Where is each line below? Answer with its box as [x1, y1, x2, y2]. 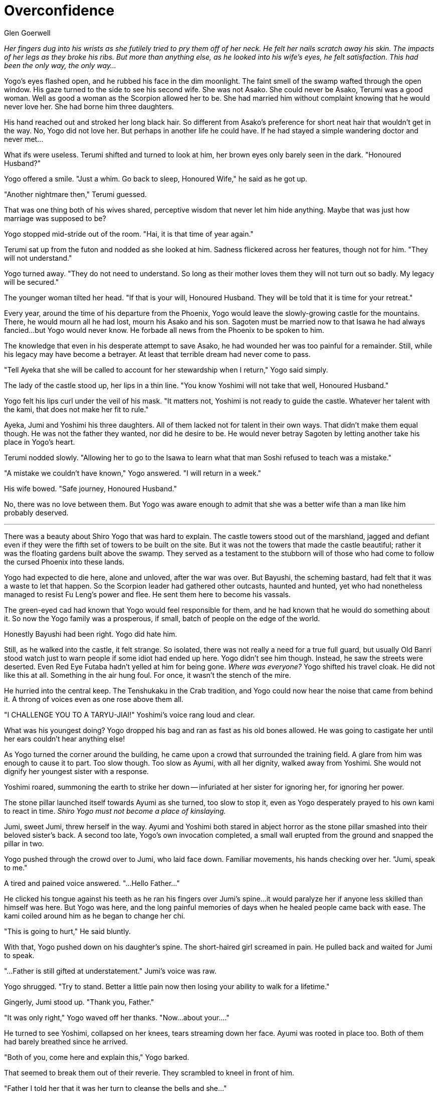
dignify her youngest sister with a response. [4, 767, 149, 776]
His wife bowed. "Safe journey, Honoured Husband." [4, 484, 177, 493]
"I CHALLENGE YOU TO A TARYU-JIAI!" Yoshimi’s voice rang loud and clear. [4, 710, 255, 719]
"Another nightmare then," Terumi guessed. [4, 190, 147, 199]
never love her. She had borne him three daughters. [4, 102, 174, 111]
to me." [4, 863, 28, 872]
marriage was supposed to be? [4, 214, 106, 223]
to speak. [4, 951, 35, 960]
